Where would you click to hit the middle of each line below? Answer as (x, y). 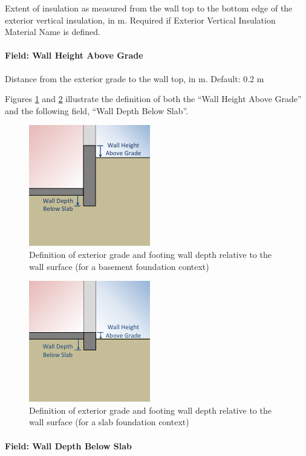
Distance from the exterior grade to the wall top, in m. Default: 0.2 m (135, 78)
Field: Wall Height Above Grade (74, 55)
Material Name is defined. (53, 32)
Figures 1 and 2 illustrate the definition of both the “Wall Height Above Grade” (153, 99)
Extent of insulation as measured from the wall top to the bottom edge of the (149, 8)
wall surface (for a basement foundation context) (119, 266)
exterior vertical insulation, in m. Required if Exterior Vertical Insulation (140, 20)
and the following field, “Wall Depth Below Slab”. (96, 110)
